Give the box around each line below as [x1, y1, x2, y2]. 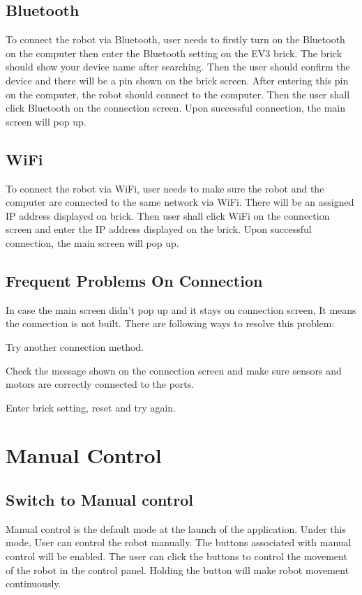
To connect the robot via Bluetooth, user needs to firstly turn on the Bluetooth [6, 32, 345, 47]
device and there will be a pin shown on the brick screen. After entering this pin [6, 73, 349, 87]
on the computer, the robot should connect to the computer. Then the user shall [6, 86, 350, 101]
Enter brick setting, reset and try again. [6, 400, 176, 414]
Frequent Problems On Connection [6, 269, 263, 291]
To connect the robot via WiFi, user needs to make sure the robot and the [6, 181, 324, 195]
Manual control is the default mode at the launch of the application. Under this [6, 521, 346, 536]
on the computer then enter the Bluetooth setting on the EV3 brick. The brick [6, 45, 342, 60]
